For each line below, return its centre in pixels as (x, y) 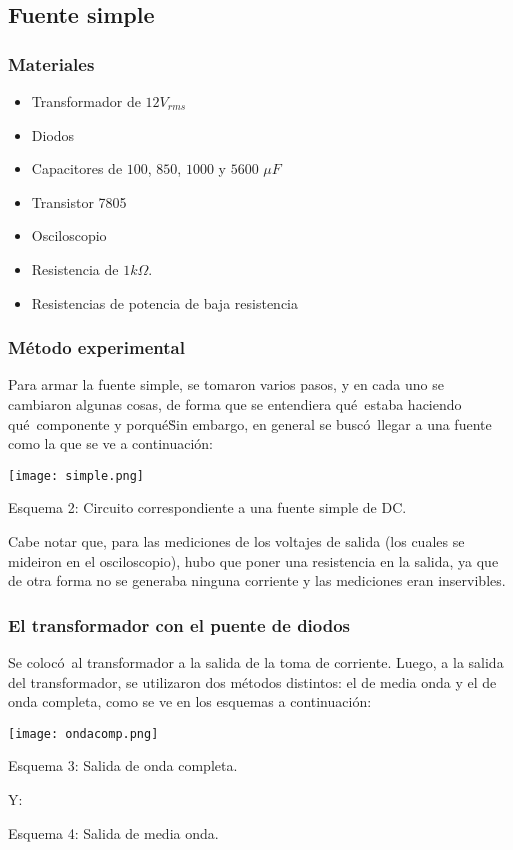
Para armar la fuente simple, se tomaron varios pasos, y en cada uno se (226, 384)
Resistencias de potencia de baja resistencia (164, 302)
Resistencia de (75, 268)
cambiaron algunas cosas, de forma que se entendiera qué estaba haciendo (235, 403)
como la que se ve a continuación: (110, 443)
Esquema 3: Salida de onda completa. (123, 765)
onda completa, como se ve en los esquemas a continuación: (190, 701)
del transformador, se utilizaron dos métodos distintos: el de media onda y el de (252, 681)
